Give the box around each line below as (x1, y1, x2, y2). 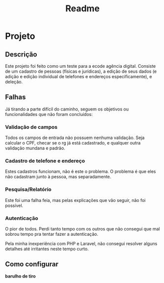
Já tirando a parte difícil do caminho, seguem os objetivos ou (5, 106, 129, 112)
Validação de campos (5, 123, 58, 130)
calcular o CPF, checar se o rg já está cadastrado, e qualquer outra (5, 140, 141, 146)
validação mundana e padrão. (5, 145, 65, 151)
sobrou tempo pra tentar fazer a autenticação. (5, 231, 98, 237)
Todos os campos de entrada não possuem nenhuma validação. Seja (5, 135, 145, 141)
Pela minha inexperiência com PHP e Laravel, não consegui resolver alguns (5, 241, 158, 246)
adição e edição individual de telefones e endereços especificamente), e (5, 74, 152, 79)
